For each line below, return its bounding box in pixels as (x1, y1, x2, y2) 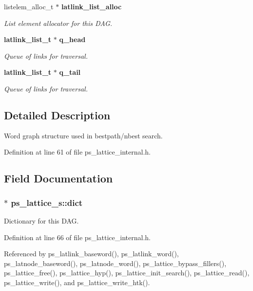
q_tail (59, 67, 81, 77)
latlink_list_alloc (61, 1, 122, 11)
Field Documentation (4, 171, 113, 186)
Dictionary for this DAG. (4, 215, 79, 225)
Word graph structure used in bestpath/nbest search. (4, 130, 163, 140)
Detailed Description (4, 107, 111, 122)
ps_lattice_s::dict (11, 196, 83, 208)
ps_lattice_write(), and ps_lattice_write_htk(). (4, 277, 150, 287)
